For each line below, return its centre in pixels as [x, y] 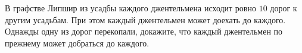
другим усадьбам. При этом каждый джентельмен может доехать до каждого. [145, 19]
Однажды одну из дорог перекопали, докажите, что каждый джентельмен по [144, 31]
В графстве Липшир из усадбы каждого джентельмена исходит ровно [130, 8]
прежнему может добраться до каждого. [77, 43]
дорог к [284, 8]
